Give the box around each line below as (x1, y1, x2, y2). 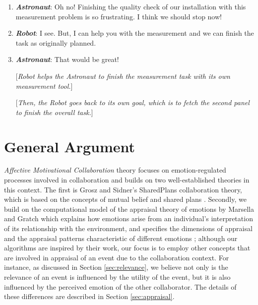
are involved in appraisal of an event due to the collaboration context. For (4, 252, 229, 262)
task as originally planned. (15, 37, 96, 48)
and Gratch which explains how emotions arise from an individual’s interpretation (4, 213, 253, 224)
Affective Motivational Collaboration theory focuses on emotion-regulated (4, 165, 226, 175)
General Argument (4, 136, 135, 156)
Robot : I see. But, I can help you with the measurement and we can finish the (15, 28, 254, 38)
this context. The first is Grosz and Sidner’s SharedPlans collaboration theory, (4, 184, 242, 194)
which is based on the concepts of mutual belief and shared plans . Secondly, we (4, 194, 247, 204)
